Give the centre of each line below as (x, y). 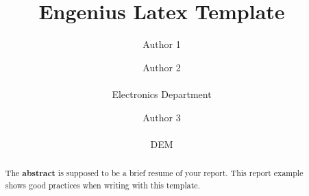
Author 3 (162, 117)
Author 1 (162, 44)
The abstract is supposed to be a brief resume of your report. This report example (154, 173)
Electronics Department (162, 94)
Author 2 (162, 67)
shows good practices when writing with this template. (102, 185)
